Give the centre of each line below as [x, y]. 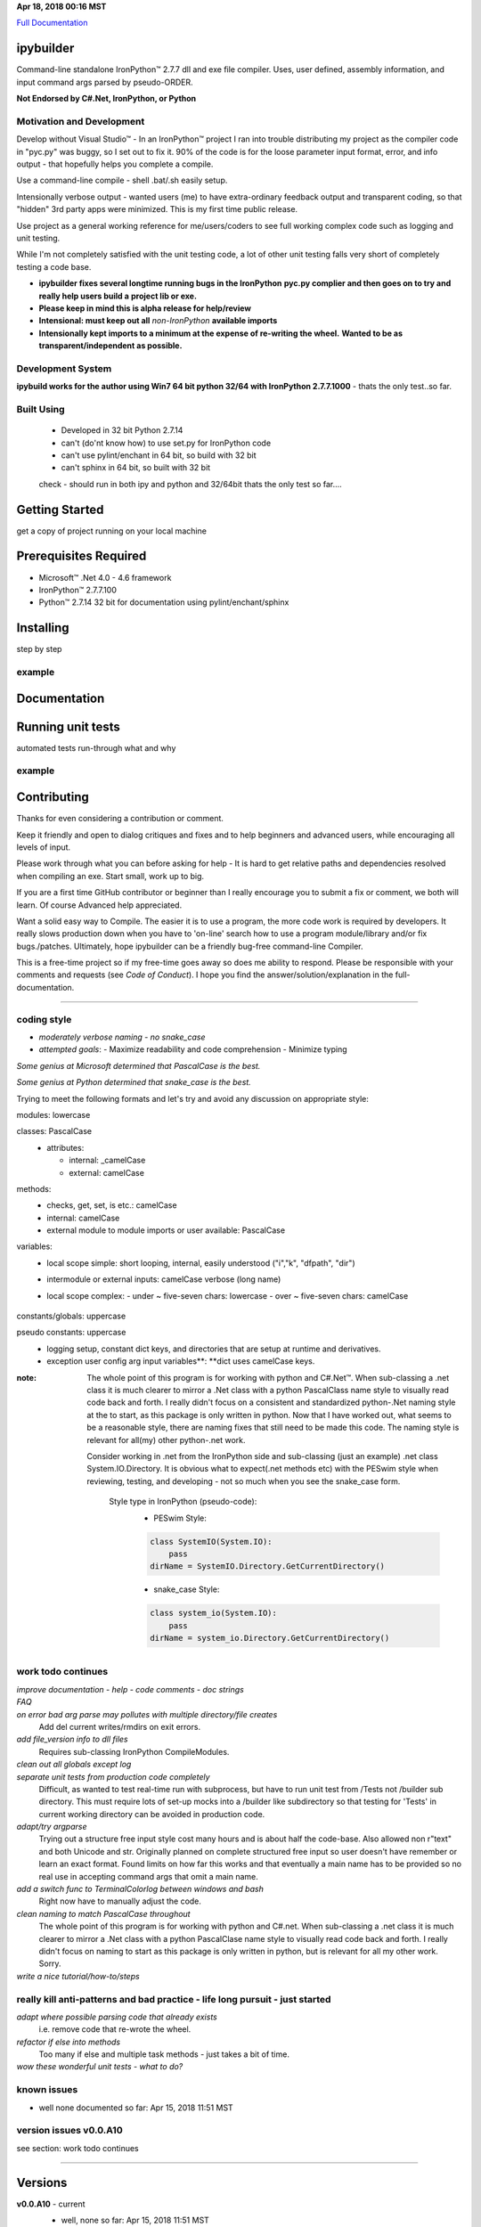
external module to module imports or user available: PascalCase [166, 1230]
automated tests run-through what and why [96, 747]
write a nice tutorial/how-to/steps [78, 1976]
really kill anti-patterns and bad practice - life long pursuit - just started [174, 1999]
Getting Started [60, 509]
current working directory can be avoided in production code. [152, 1814]
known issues [47, 2090]
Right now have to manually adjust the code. [120, 1901]
